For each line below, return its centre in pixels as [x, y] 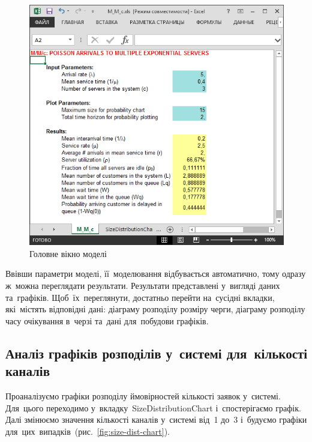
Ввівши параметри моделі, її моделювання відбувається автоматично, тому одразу [156, 274]
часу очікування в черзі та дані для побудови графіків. [107, 320]
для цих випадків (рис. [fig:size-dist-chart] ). [88, 431]
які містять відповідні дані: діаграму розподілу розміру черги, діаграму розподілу [155, 309]
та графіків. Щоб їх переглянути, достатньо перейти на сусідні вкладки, [140, 297]
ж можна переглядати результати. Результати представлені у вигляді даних [143, 286]
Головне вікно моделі [68, 253]
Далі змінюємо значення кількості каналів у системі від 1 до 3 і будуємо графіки [156, 419]
